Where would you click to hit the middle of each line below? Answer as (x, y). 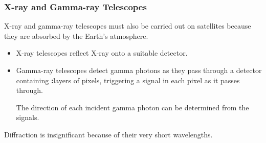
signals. (28, 117)
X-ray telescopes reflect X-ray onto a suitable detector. (102, 53)
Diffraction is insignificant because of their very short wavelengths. (108, 134)
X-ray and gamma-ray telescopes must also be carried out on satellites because (128, 26)
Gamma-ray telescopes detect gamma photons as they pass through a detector (139, 70)
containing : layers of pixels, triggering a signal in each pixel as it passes (128, 80)
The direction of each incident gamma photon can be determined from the (132, 107)
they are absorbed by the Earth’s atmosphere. (76, 35)
